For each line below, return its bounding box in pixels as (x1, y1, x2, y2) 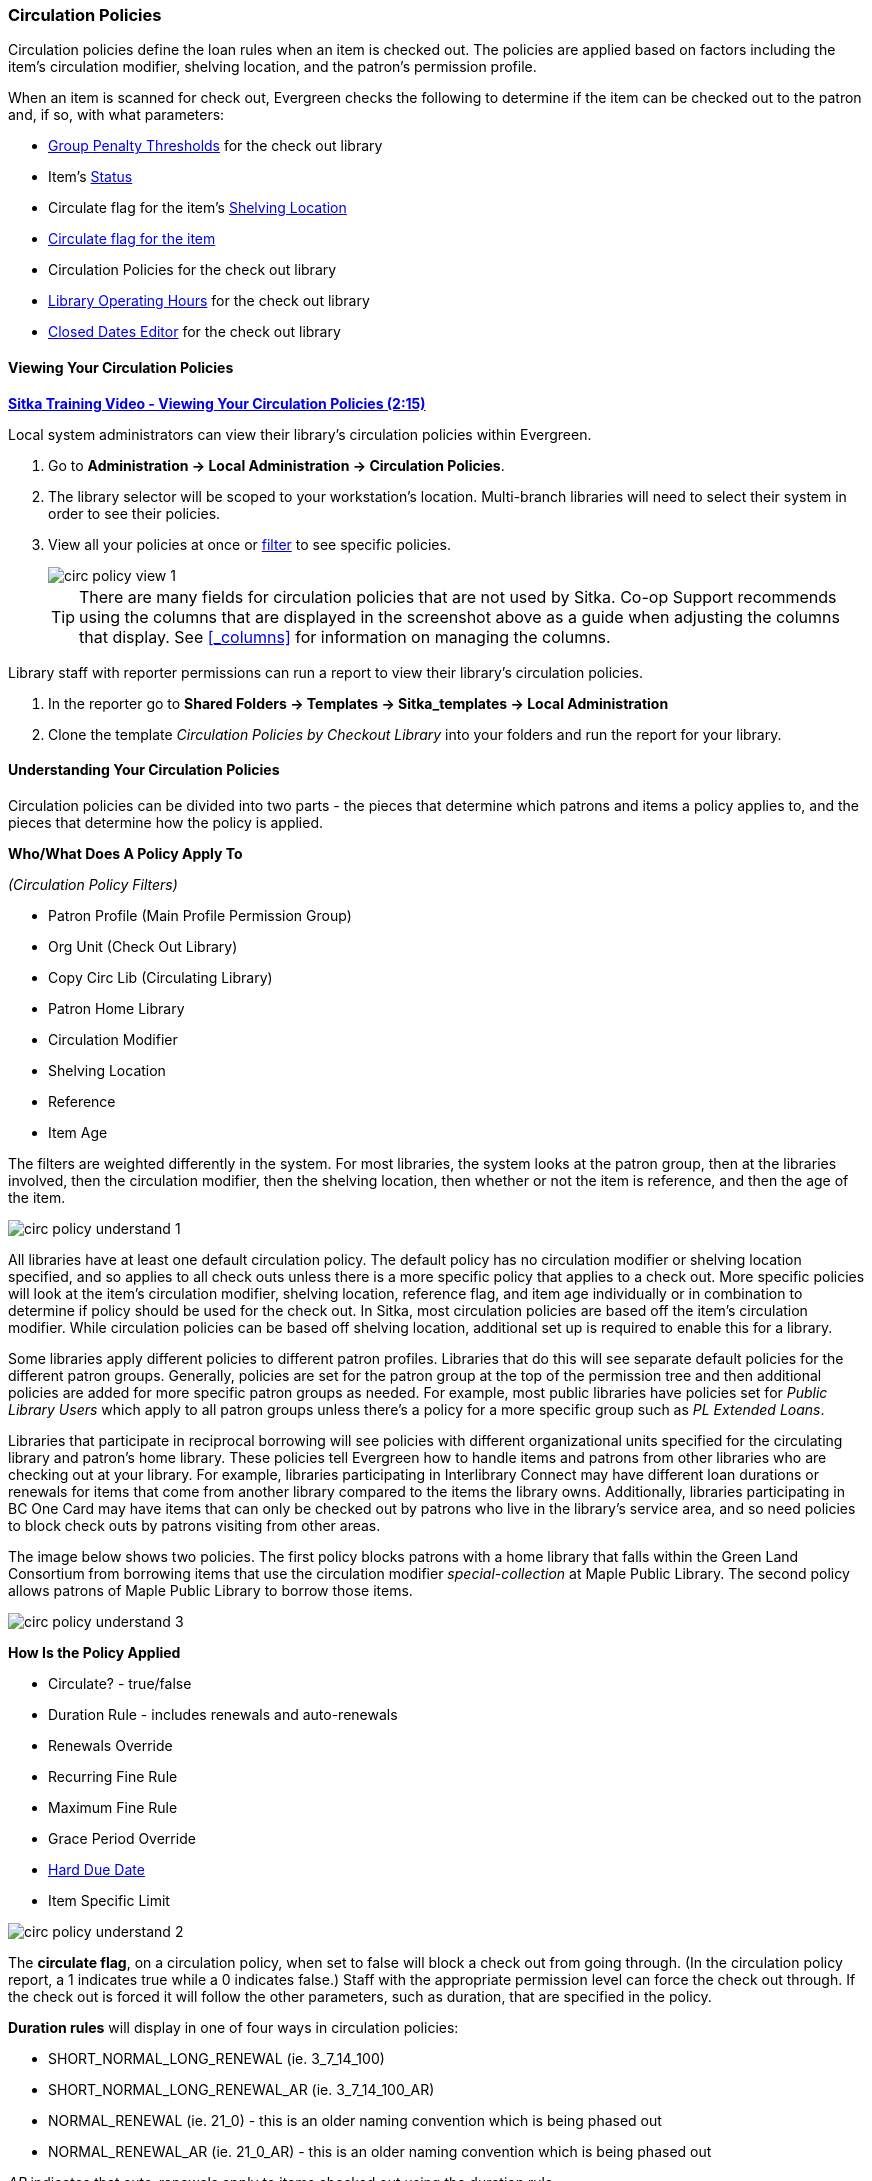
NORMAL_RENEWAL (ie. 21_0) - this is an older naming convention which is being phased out (48, 2111, 662, 2129)
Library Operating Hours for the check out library (48, 292, 370, 310)
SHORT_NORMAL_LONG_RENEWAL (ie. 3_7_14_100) (48, 2049, 385, 2067)
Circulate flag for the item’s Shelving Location (48, 199, 347, 217)
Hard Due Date (48, 1860, 145, 1878)
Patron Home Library (48, 999, 185, 1017)
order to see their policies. (48, 504, 221, 522)
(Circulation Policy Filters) (8, 875, 178, 893)
